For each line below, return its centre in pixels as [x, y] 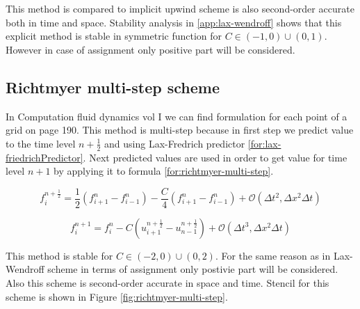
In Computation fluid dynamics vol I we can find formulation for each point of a [177, 116]
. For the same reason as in [273, 255]
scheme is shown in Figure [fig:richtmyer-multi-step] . [117, 296]
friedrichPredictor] [44, 157]
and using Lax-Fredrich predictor [175, 143]
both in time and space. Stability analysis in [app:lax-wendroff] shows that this [174, 22]
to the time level [41, 143]
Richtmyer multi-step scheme [113, 87]
